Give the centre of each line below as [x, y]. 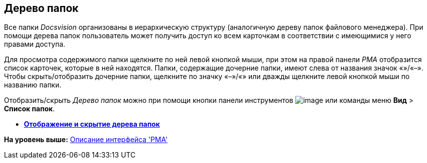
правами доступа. [35, 44]
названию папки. [33, 85]
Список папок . [30, 109]
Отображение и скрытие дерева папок [92, 124]
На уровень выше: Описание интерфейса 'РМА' [86, 140]
